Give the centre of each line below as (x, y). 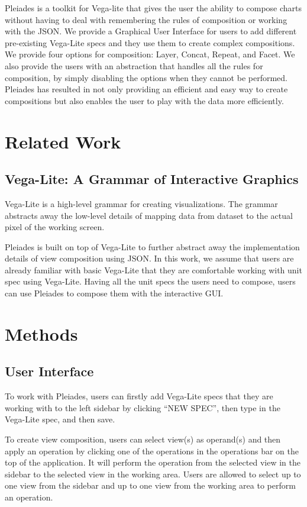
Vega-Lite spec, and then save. (60, 419)
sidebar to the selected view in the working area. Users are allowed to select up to (153, 474)
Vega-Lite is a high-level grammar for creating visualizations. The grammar (141, 203)
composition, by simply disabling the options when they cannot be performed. (146, 77)
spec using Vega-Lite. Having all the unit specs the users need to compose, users (150, 281)
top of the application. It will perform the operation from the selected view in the (153, 462)
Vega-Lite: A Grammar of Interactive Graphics (152, 179)
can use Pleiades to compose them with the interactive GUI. (114, 293)
